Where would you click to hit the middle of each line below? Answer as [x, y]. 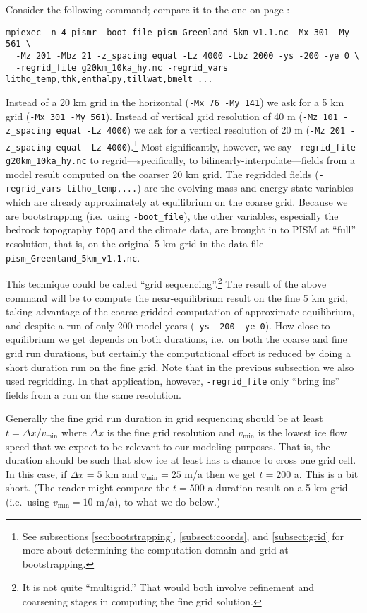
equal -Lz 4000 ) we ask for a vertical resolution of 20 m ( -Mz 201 [201, 130]
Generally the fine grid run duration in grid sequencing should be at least [164, 418]
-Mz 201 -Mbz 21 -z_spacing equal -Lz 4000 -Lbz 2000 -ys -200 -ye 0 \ [188, 56]
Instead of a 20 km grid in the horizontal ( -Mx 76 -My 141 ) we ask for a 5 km [175, 101]
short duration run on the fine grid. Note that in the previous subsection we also [180, 367]
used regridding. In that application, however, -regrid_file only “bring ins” [173, 381]
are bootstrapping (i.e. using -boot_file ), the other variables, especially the [172, 215]
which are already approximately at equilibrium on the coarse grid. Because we [177, 202]
